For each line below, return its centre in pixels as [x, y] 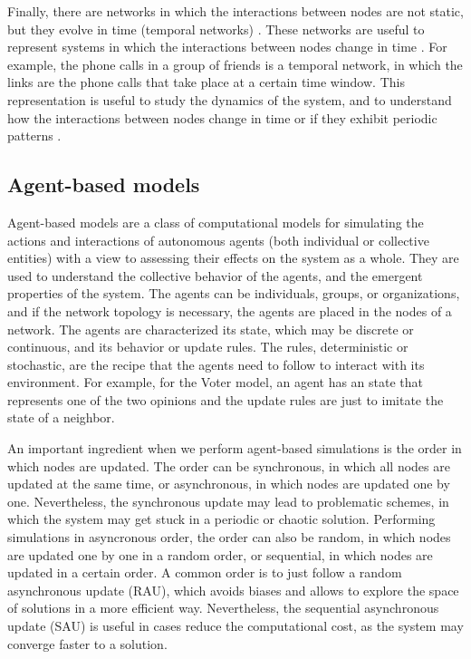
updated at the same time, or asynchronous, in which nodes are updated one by [229, 484]
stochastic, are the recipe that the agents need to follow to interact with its [216, 364]
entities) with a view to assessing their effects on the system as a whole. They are [233, 258]
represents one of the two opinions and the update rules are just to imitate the [226, 399]
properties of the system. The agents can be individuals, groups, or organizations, [234, 293]
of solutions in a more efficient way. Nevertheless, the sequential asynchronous [223, 608]
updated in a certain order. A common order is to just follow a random [205, 572]
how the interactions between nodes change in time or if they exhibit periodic [222, 117]
